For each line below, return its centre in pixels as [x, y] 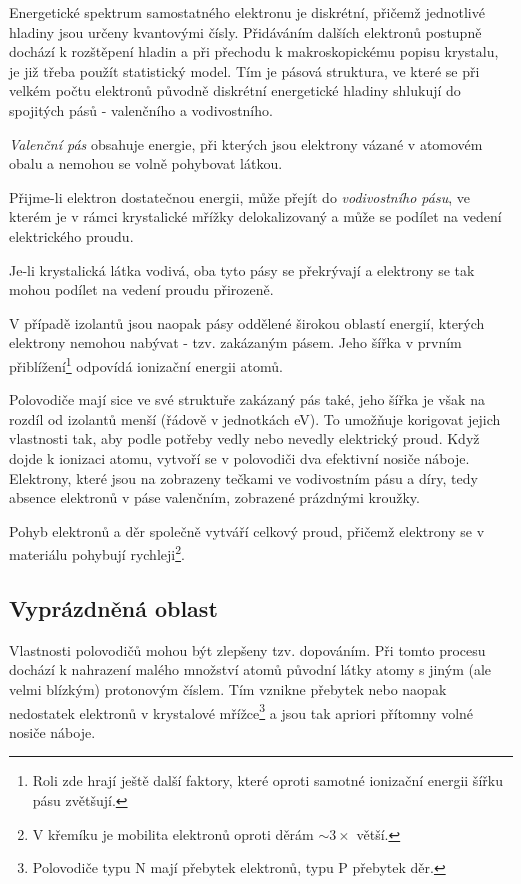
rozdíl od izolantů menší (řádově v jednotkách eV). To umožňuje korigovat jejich [255, 418]
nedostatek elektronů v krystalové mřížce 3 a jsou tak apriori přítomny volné [241, 711]
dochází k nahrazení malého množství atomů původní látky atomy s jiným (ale [250, 669]
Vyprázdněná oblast [113, 607]
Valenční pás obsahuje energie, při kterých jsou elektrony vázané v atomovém [246, 143]
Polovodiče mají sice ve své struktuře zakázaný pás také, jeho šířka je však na [247, 399]
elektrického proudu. [71, 235]
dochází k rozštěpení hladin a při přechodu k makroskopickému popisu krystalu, [254, 51]
